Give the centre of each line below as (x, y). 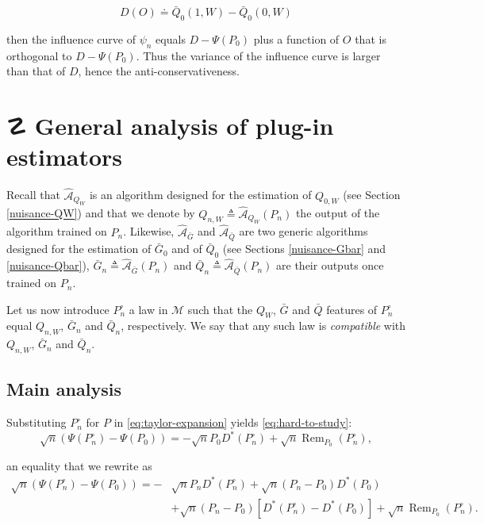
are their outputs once (330, 265)
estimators (64, 157)
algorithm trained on (57, 231)
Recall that (33, 195)
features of (352, 309)
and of (187, 249)
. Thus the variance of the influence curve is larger (258, 55)
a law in (148, 309)
